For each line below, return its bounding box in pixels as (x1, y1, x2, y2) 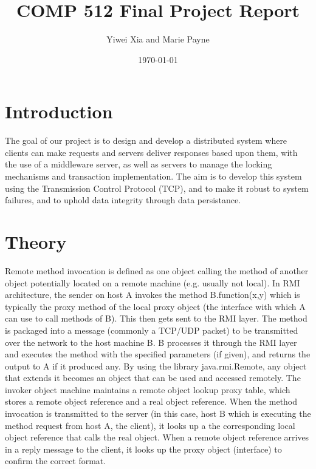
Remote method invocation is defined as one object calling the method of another (5, 264, 309, 277)
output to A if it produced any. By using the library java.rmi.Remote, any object (5, 359, 307, 372)
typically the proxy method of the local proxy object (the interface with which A (5, 300, 306, 312)
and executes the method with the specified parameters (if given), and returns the (5, 348, 311, 360)
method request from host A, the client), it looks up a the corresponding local (5, 419, 295, 431)
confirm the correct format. (5, 454, 106, 467)
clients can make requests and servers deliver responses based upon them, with (5, 146, 298, 158)
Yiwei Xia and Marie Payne (106, 33, 210, 46)
